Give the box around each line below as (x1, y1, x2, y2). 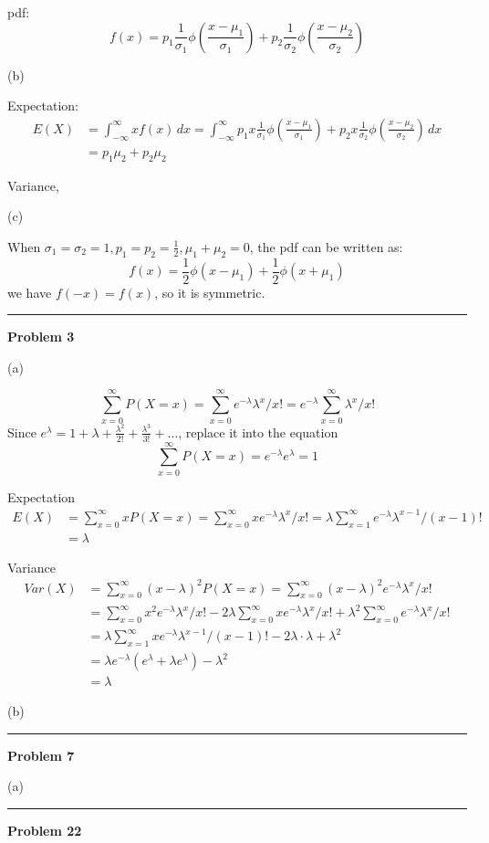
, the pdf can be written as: (249, 237, 403, 256)
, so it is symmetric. (154, 282, 265, 301)
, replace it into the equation (178, 422, 338, 441)
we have (7, 282, 52, 301)
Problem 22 (7, 821, 82, 839)
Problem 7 (7, 745, 75, 764)
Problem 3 (7, 327, 75, 346)
